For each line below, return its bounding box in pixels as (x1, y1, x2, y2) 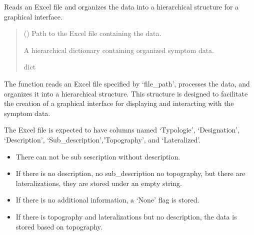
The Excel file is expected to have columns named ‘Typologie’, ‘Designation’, (4, 124, 240, 135)
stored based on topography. (15, 221, 102, 231)
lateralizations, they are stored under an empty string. (15, 177, 182, 188)
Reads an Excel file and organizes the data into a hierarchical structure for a (4, 1, 239, 11)
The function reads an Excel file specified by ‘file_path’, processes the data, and (4, 78, 250, 88)
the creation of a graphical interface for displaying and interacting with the (4, 98, 234, 108)
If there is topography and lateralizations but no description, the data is (15, 211, 237, 221)
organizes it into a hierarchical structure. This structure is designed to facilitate (4, 88, 248, 98)
